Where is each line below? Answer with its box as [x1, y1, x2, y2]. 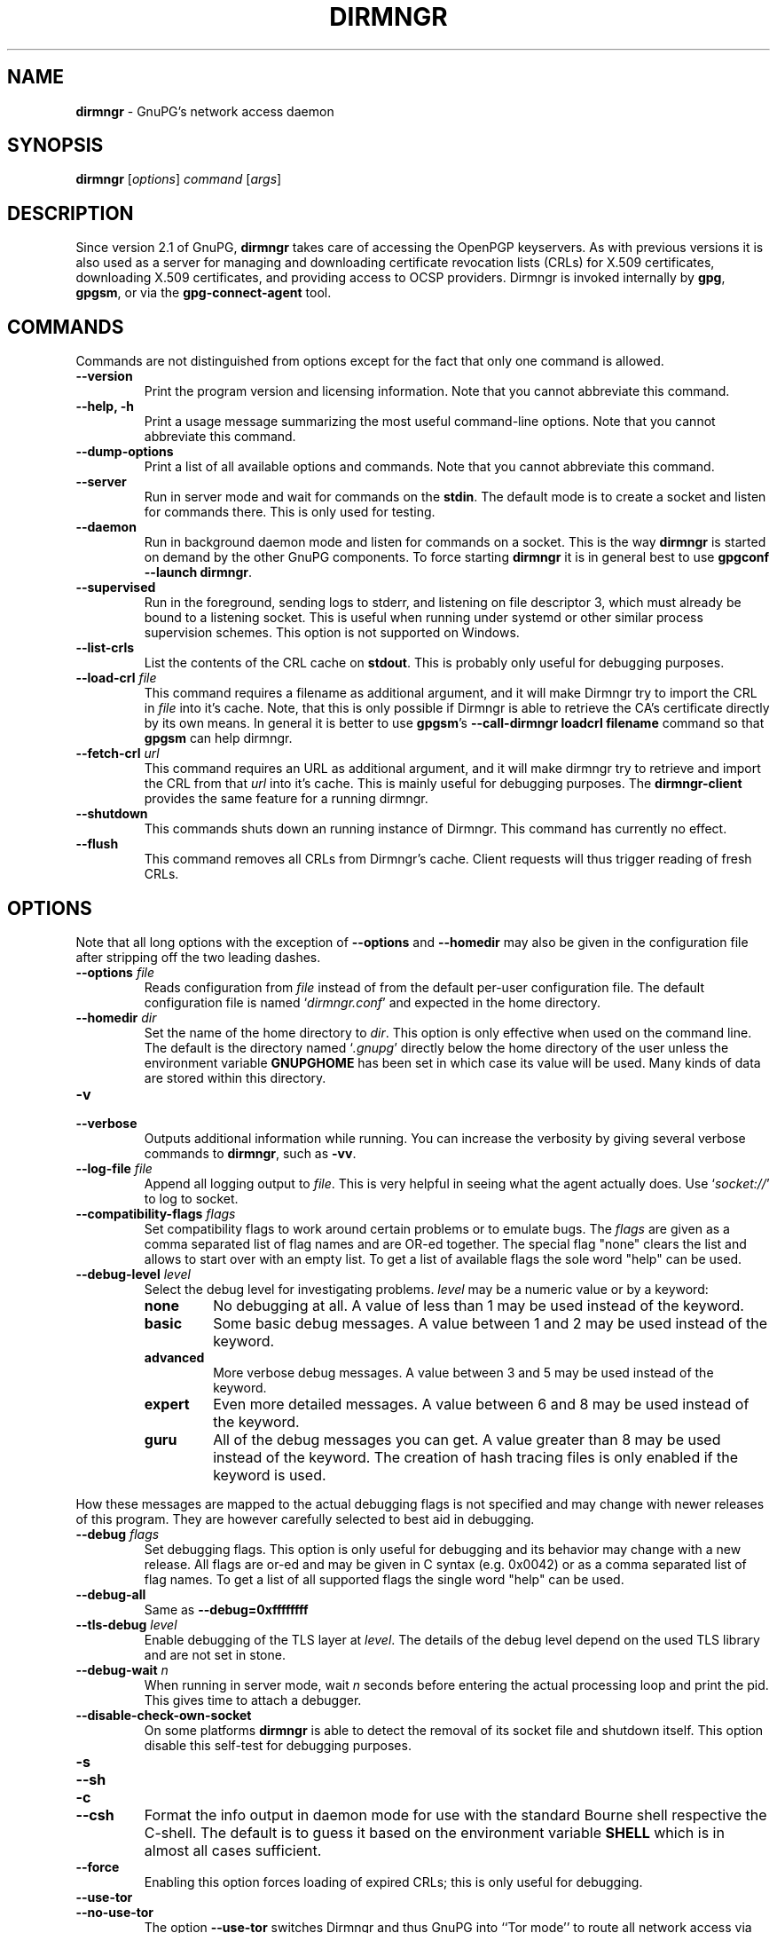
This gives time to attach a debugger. [144, 1692, 362, 1708]
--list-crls [75, 640, 135, 656]
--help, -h [75, 398, 134, 414]
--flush [75, 836, 119, 852]
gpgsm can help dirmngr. [144, 730, 293, 746]
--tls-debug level [75, 1616, 177, 1632]
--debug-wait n [75, 1661, 169, 1677]
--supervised [75, 580, 156, 596]
